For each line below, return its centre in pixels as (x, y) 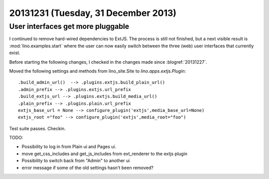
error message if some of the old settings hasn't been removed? (88, 168)
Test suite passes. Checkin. (37, 128)
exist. (15, 53)
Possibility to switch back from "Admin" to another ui (76, 161)
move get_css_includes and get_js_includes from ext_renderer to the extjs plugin (105, 154)
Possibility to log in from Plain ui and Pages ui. (69, 147)
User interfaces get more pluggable (69, 26)
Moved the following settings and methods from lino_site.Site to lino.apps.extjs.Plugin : (98, 71)
